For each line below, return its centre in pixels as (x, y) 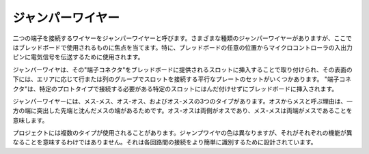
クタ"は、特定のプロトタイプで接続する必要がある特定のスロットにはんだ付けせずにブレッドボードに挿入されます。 (175, 89)
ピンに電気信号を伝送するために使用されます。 (78, 57)
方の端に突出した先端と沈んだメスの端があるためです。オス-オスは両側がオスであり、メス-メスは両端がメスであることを (182, 111)
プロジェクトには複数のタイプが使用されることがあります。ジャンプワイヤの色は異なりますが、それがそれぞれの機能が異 (182, 133)
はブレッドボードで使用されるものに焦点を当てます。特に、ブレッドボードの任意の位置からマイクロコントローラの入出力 (183, 47)
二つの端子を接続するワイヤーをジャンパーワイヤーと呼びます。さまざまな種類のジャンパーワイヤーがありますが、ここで (182, 38)
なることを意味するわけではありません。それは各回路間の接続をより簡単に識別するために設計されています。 (165, 142)
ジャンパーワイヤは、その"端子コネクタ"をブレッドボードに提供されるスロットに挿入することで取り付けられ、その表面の (183, 70)
